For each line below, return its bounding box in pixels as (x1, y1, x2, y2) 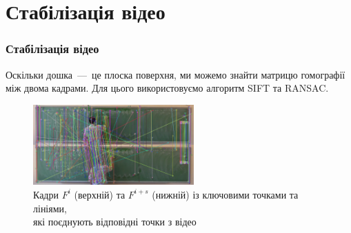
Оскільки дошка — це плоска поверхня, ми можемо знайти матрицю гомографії (6, 67, 345, 81)
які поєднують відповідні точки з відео (33, 214, 197, 229)
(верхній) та (74, 187, 126, 201)
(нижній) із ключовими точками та (152, 187, 299, 201)
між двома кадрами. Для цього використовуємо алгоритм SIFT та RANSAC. (6, 81, 329, 95)
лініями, (33, 201, 67, 215)
